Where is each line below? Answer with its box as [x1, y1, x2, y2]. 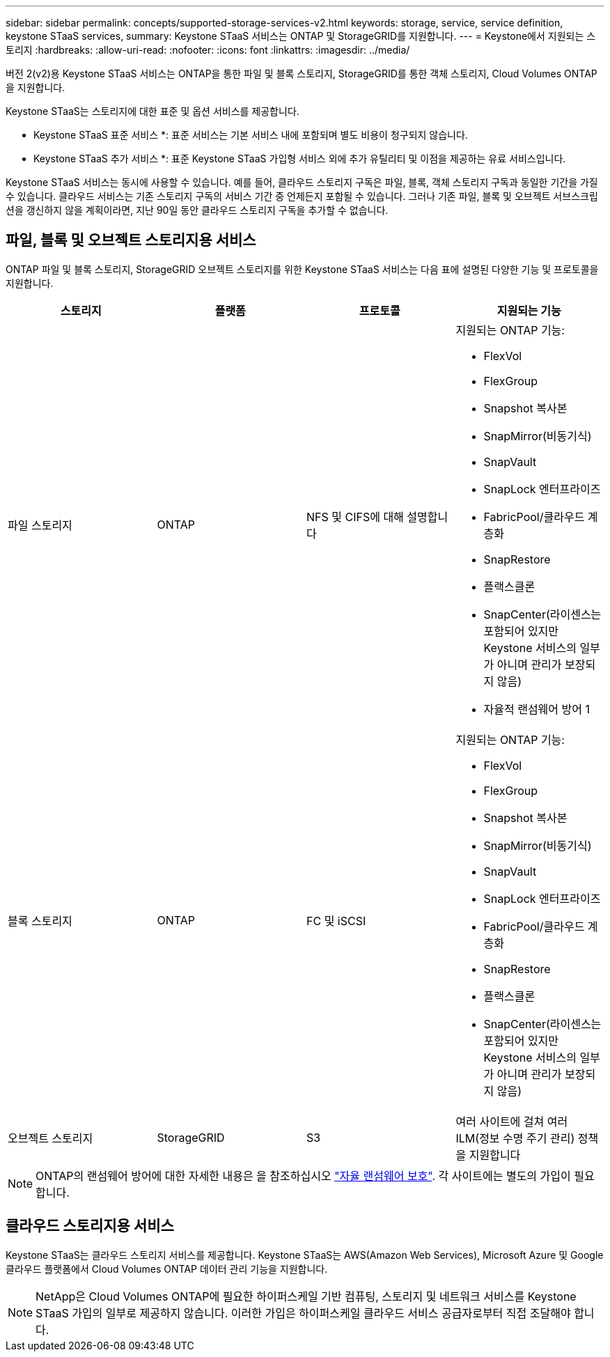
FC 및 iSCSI [306, 913, 366, 928]
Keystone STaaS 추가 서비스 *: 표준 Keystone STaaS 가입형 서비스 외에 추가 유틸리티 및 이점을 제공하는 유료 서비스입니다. [33, 153, 566, 164]
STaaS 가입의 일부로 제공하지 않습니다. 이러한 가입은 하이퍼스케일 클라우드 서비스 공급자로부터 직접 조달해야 [36, 1305, 571, 1320]
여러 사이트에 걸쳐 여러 [455, 1114, 568, 1129]
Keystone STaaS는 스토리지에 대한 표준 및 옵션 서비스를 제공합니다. [6, 105, 299, 117]
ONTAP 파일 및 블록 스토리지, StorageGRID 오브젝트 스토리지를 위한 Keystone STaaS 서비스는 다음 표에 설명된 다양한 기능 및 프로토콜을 [6, 263, 599, 275]
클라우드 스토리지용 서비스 [6, 1217, 174, 1235]
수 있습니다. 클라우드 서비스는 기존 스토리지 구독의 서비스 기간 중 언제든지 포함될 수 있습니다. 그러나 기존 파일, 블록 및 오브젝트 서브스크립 [6, 190, 598, 202]
